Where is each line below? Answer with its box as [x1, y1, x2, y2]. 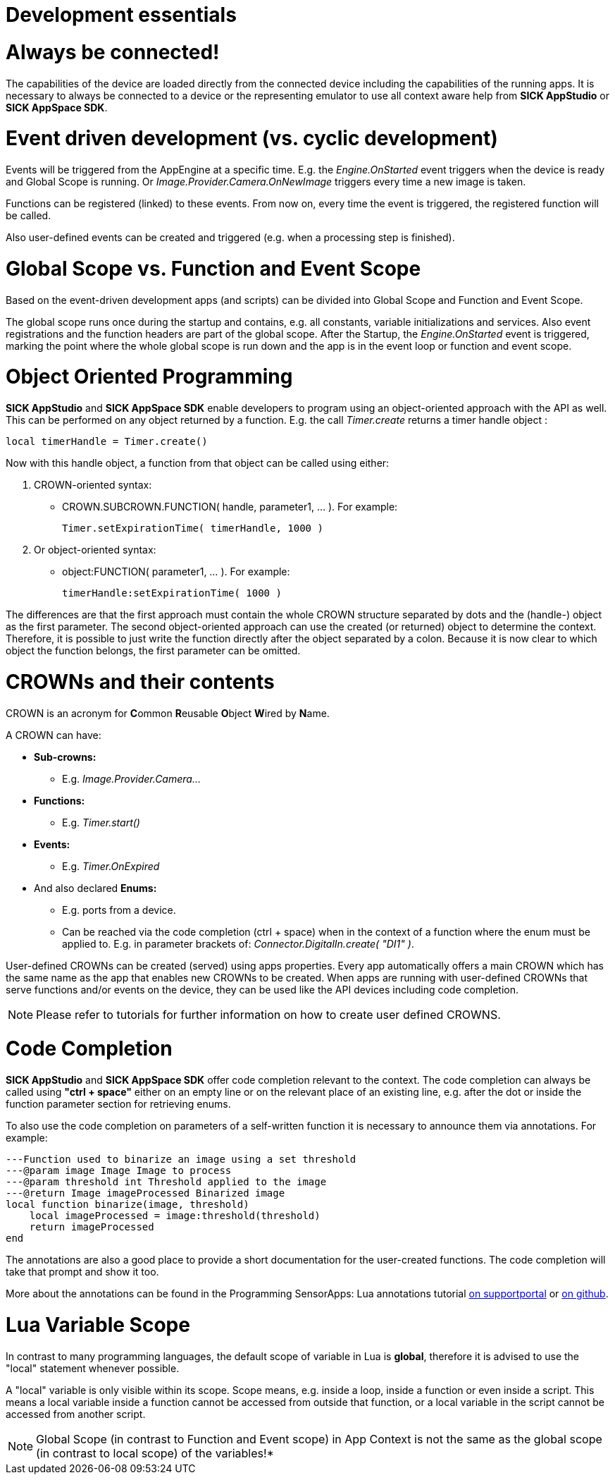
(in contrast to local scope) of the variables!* [36, 1445, 274, 1460]
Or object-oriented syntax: [34, 544, 156, 556]
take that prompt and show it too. [6, 1266, 159, 1278]
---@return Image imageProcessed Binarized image [6, 1187, 285, 1199]
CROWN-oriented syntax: [34, 479, 152, 491]
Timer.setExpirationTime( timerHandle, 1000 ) [62, 522, 323, 534]
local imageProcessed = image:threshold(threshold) [29, 1210, 321, 1221]
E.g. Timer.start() [62, 816, 140, 828]
